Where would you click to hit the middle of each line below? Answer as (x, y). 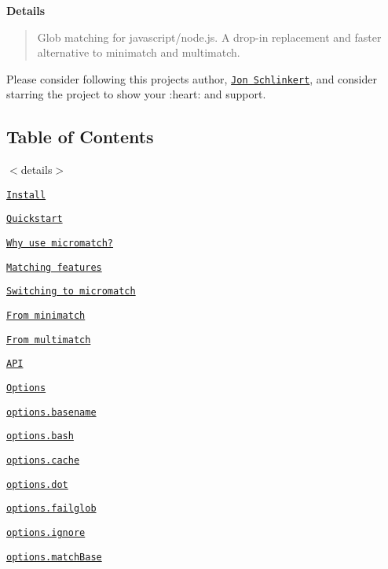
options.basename (51, 412)
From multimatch (49, 340)
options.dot (37, 484)
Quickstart (35, 219)
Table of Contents (80, 137)
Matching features (54, 267)
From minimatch (46, 316)
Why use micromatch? (60, 244)
